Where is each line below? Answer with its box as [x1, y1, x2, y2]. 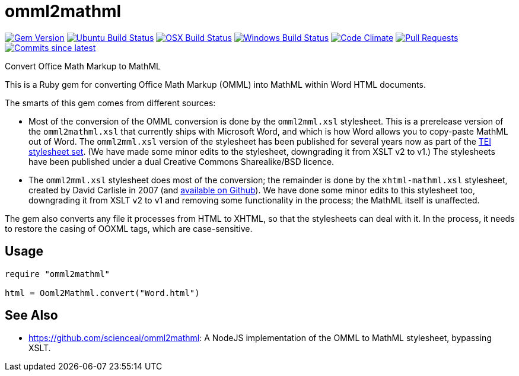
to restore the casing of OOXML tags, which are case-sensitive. [5, 223, 253, 234]
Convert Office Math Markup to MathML [5, 60, 161, 71]
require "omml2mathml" [5, 269, 110, 279]
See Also [5, 308, 58, 323]
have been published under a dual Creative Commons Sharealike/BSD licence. [28, 156, 335, 167]
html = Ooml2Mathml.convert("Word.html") [5, 288, 200, 298]
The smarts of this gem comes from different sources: [5, 97, 216, 108]
